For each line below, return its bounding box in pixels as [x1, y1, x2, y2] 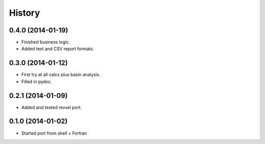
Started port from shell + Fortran [21, 130, 87, 136]
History [9, 7, 40, 18]
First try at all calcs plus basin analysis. [21, 72, 101, 78]
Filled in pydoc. [21, 79, 53, 85]
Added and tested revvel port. [21, 104, 82, 110]
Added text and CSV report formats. [21, 46, 94, 52]
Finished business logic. [21, 39, 71, 45]
